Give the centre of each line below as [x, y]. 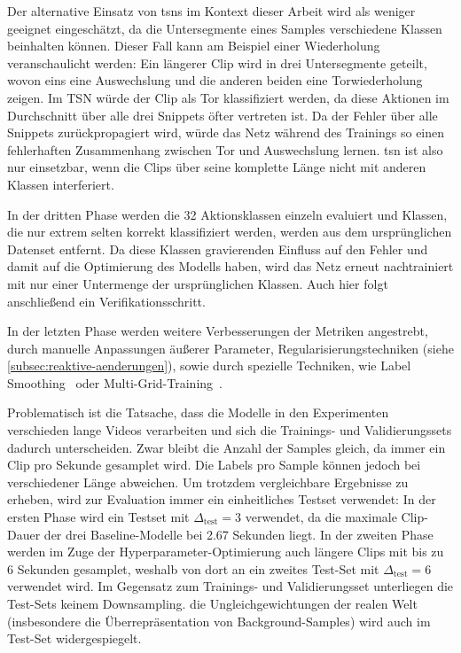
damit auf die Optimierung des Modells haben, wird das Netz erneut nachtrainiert [230, 266]
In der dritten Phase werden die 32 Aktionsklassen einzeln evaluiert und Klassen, [227, 214]
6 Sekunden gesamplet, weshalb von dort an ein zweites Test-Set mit [193, 568]
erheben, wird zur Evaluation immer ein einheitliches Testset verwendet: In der [222, 499]
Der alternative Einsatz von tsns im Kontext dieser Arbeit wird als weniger [211, 11]
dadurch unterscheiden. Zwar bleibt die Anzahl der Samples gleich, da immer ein [227, 447]
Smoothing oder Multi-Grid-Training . [115, 382]
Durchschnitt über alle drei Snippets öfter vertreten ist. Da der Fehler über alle [223, 115]
